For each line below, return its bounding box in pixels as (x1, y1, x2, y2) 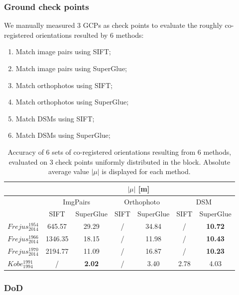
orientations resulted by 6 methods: (35, 29, 144, 40)
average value (48, 166, 89, 177)
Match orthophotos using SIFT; (15, 80, 113, 90)
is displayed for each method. (102, 166, 191, 177)
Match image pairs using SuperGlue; (15, 63, 127, 73)
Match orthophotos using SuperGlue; (15, 97, 129, 107)
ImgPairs (63, 196, 91, 206)
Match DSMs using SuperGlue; (15, 130, 111, 140)
